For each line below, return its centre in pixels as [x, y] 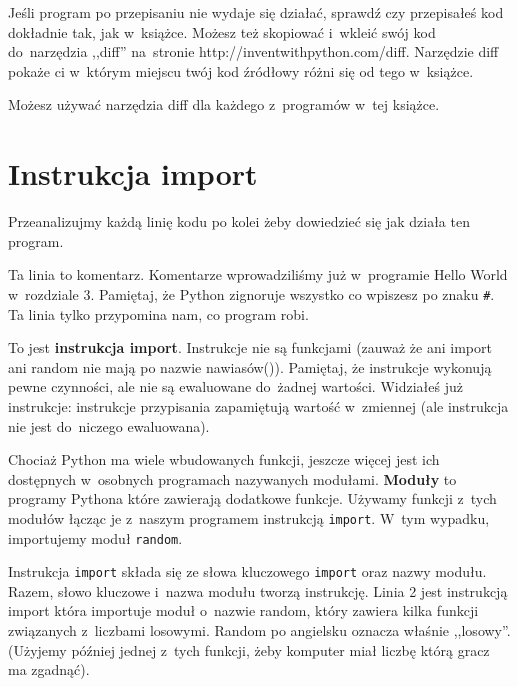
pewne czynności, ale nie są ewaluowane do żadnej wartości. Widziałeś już [235, 386]
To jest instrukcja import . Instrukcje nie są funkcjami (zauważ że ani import [250, 347]
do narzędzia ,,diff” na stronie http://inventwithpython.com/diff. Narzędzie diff [253, 51]
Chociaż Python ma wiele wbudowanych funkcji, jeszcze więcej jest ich [224, 459]
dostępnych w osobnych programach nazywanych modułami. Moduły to [232, 478]
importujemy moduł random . [95, 537]
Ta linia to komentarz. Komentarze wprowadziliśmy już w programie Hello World [258, 274]
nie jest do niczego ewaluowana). [109, 425]
